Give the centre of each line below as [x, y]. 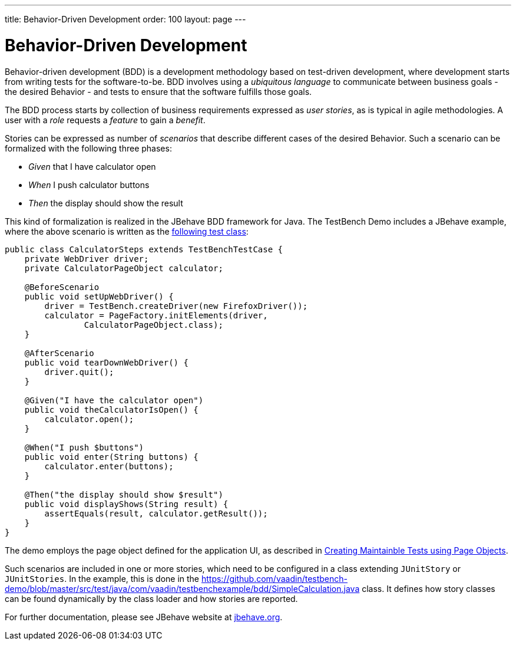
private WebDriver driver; [87, 259]
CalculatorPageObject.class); [153, 325]
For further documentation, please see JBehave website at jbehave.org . [144, 617]
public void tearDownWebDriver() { [106, 362]
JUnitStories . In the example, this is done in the [102, 578]
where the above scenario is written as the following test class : [127, 231]
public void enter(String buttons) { [111, 457]
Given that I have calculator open [92, 166]
